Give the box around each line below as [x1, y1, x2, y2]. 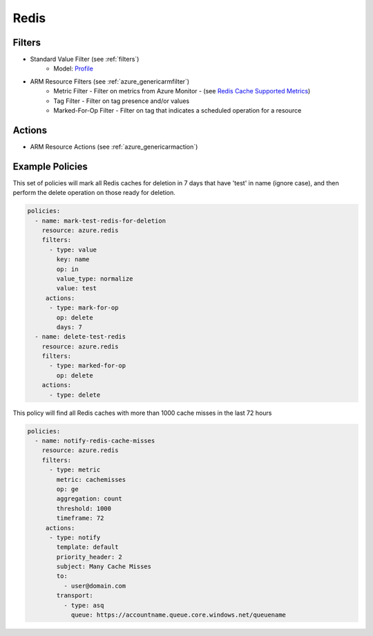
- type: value [49, 245, 97, 254]
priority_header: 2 [56, 553, 122, 561]
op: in [56, 265, 79, 273]
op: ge [56, 485, 79, 493]
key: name [56, 256, 90, 263]
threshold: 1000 [56, 505, 112, 512]
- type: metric [49, 466, 101, 474]
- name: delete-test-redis [35, 333, 126, 341]
